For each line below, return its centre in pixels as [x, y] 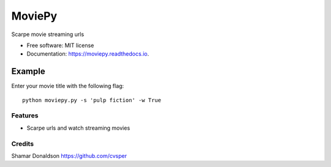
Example [28, 71]
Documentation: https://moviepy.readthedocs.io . [88, 54]
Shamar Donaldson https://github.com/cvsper [69, 155]
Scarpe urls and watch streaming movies [78, 128]
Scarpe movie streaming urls [48, 34]
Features [25, 116]
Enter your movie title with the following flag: [68, 86]
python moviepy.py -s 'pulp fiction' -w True [92, 100]
